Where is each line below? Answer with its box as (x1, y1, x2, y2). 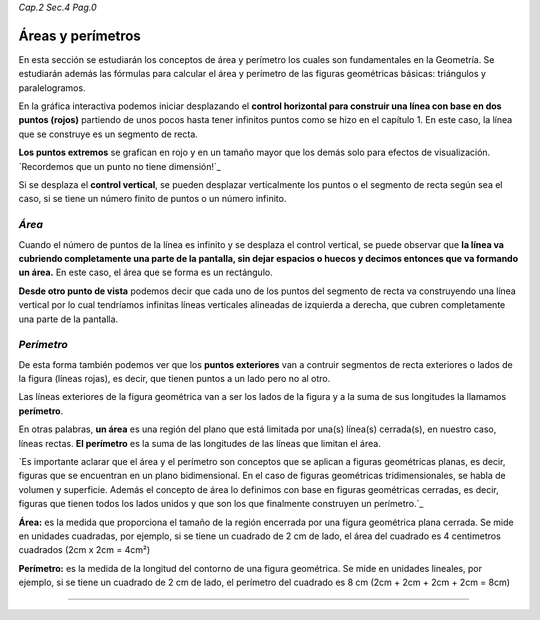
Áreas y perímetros (18, 27, 142, 44)
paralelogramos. (18, 81, 86, 94)
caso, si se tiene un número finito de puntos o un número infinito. (18, 193, 287, 205)
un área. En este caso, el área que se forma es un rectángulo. (18, 266, 274, 279)
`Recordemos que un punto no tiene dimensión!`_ (18, 160, 222, 172)
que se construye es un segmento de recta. (18, 128, 199, 140)
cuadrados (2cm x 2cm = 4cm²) (18, 544, 151, 556)
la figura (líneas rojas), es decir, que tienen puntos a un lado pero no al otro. (18, 373, 331, 385)
